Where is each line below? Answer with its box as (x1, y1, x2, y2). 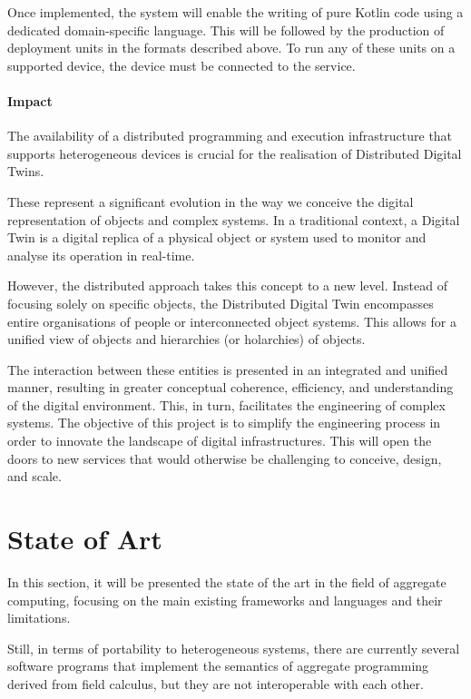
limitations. (7, 608, 71, 627)
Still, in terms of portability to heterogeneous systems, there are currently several (7, 638, 460, 657)
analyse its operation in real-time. (7, 245, 195, 264)
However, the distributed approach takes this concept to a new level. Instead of (7, 276, 447, 295)
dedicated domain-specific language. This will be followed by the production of (7, 20, 445, 39)
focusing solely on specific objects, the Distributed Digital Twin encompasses (7, 293, 434, 312)
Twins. (7, 162, 44, 181)
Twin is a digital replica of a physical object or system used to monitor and (7, 228, 427, 247)
